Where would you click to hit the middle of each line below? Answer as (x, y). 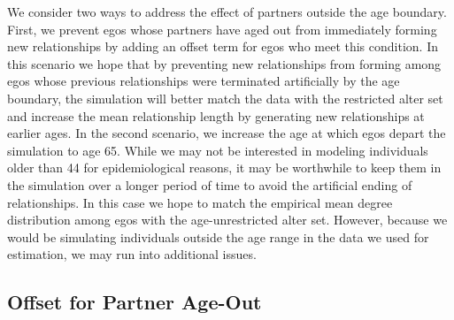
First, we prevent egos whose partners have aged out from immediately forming (222, 29)
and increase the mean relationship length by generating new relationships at (216, 115)
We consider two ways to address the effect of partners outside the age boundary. (227, 11)
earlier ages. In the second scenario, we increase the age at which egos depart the (227, 133)
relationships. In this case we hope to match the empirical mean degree (200, 202)
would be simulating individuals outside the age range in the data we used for (218, 236)
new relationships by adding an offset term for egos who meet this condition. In (223, 46)
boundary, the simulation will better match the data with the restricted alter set (225, 98)
